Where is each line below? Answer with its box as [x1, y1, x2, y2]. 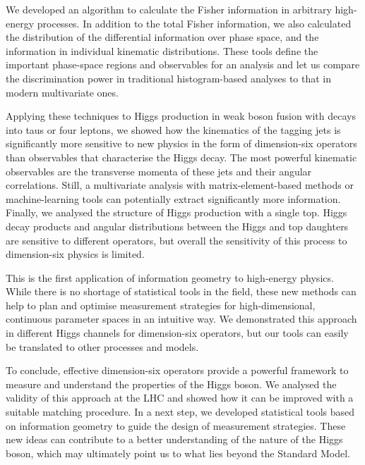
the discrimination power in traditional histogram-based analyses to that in [6, 70, 332, 85]
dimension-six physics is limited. [6, 247, 145, 261]
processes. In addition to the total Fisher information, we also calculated [37, 15, 352, 30]
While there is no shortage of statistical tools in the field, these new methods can [6, 284, 357, 299]
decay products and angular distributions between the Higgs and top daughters [6, 218, 349, 233]
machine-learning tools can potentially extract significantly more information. [6, 191, 341, 206]
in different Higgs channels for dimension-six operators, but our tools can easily [6, 325, 349, 340]
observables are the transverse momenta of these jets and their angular [6, 163, 312, 178]
